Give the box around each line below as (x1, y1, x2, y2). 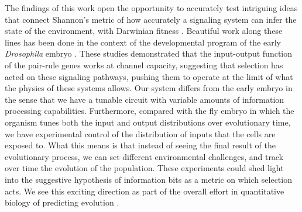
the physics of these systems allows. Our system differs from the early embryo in (5, 82, 293, 94)
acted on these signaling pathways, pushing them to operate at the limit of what (5, 70, 293, 82)
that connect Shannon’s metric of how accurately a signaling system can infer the (5, 13, 297, 25)
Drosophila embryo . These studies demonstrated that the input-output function (5, 47, 293, 60)
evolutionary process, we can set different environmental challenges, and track (5, 150, 284, 162)
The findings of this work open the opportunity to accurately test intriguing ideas (5, 2, 298, 13)
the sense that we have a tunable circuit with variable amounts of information (5, 93, 284, 105)
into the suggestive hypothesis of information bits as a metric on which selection (5, 173, 292, 185)
